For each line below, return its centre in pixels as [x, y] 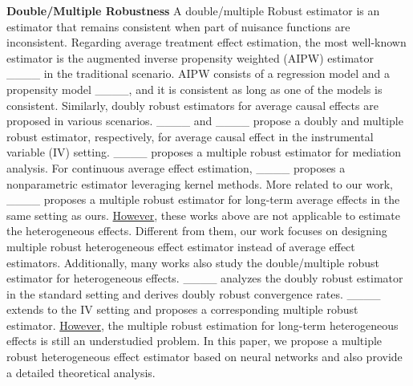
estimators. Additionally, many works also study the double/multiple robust [193, 262]
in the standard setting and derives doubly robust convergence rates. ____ [194, 293]
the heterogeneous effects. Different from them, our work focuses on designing [197, 231]
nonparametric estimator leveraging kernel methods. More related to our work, [200, 183]
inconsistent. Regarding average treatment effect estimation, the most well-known [206, 42]
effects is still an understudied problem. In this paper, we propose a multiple [194, 341]
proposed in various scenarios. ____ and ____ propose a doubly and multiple [205, 121]
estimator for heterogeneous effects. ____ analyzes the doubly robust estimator [205, 278]
